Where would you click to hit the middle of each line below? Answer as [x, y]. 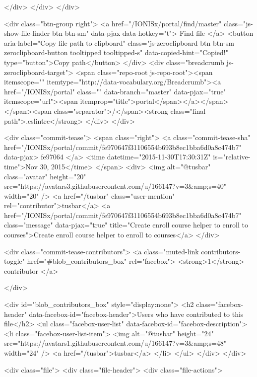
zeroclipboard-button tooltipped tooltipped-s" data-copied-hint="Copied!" [116, 52]
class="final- [189, 111]
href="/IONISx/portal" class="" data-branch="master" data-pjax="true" [115, 91]
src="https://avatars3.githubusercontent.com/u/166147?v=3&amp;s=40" [115, 186]
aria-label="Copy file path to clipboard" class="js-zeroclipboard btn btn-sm [119, 42]
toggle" [14, 261]
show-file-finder [27, 33]
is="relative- [232, 157]
